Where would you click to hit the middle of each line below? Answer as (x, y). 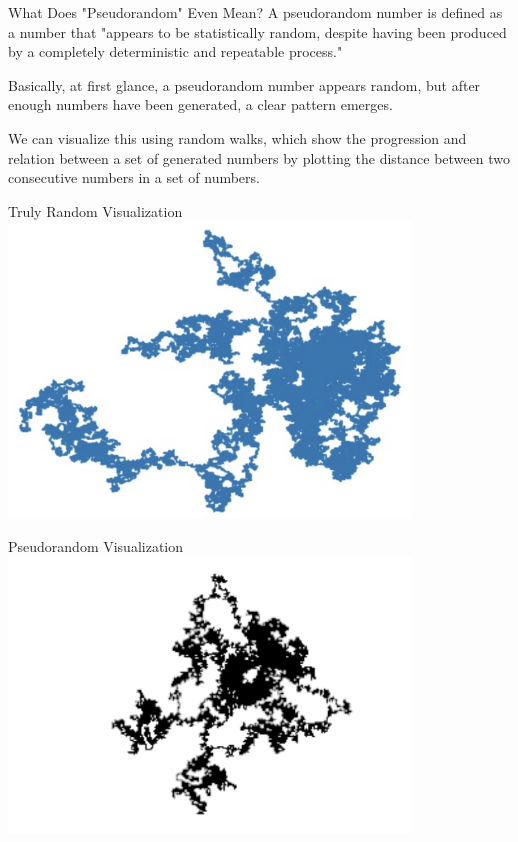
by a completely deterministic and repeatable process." (175, 51)
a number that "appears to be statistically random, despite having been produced (257, 31)
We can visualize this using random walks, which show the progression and (237, 137)
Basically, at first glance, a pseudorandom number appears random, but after (244, 84)
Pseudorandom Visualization (96, 545)
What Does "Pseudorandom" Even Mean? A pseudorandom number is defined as (255, 12)
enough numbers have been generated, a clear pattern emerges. (200, 104)
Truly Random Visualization (95, 210)
